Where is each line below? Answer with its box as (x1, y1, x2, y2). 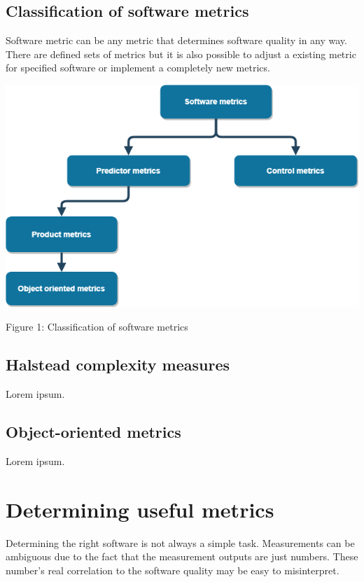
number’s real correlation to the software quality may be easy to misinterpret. (6, 562, 339, 577)
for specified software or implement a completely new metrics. (6, 60, 270, 75)
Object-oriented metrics (6, 421, 181, 443)
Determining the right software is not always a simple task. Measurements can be (6, 535, 355, 550)
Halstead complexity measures (6, 354, 230, 375)
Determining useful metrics (6, 494, 274, 523)
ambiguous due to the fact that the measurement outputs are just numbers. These (6, 549, 358, 564)
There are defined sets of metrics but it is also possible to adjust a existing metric (6, 46, 356, 61)
